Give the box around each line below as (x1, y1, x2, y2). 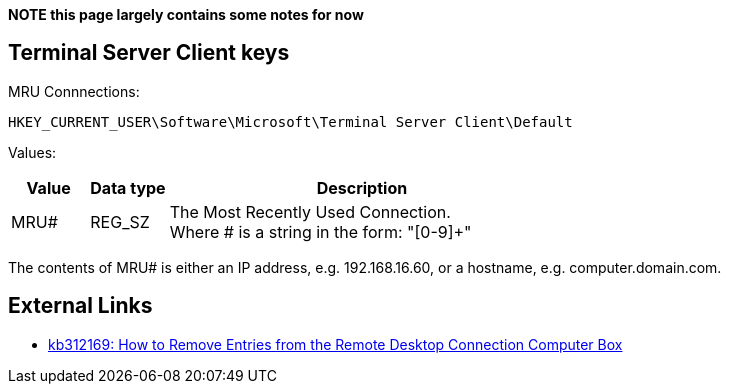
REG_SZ (90, 211, 150, 232)
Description (316, 177, 408, 198)
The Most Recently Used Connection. (169, 201, 451, 222)
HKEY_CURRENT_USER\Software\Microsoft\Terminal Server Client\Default (8, 113, 573, 130)
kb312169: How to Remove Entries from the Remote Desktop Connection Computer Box (48, 335, 623, 353)
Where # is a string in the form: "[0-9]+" (169, 221, 472, 242)
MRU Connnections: (8, 82, 140, 100)
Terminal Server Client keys (8, 40, 290, 66)
